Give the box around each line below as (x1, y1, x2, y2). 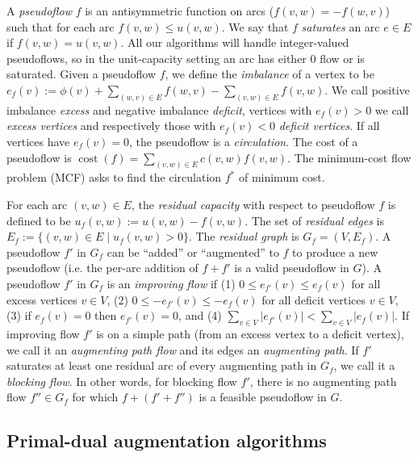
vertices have (6, 133, 70, 150)
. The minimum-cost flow (287, 149, 412, 166)
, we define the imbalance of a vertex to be (165, 65, 374, 82)
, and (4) (178, 307, 222, 324)
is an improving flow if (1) (107, 275, 236, 292)
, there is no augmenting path (249, 372, 397, 389)
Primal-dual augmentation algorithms (6, 428, 327, 453)
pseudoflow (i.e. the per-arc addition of (6, 259, 199, 276)
